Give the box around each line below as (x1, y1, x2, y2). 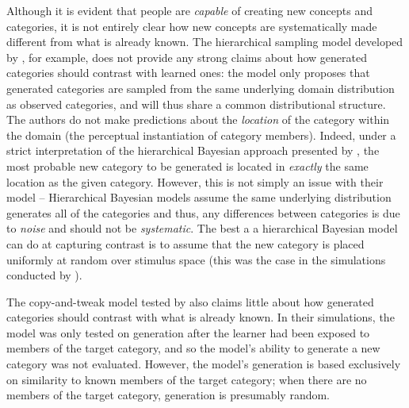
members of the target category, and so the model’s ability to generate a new (6, 340, 380, 356)
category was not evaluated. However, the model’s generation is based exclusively (6, 356, 401, 372)
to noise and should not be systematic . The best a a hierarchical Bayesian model (6, 220, 398, 237)
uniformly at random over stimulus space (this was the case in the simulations (6, 251, 386, 268)
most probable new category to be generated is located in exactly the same (6, 157, 369, 174)
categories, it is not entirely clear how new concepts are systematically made (6, 17, 377, 34)
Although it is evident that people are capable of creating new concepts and (6, 2, 373, 18)
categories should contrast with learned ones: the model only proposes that (6, 64, 370, 81)
